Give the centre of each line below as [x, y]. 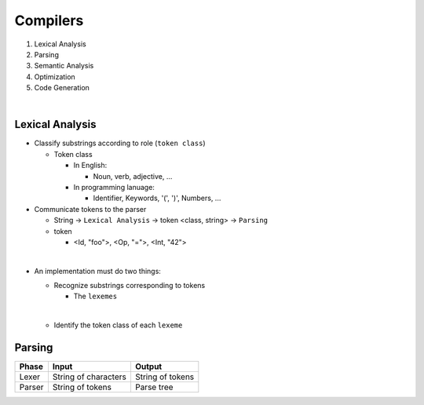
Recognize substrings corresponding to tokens [130, 286]
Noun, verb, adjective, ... [133, 176]
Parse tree [154, 387]
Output [148, 367]
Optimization [55, 77]
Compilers [49, 20]
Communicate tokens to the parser [90, 209]
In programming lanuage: [114, 187]
